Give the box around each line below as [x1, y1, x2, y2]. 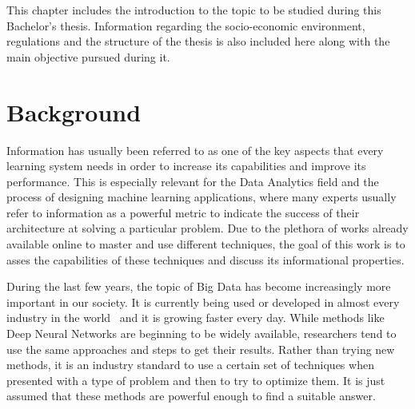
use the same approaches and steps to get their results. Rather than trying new [6, 340, 395, 357]
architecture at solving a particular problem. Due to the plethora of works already [6, 220, 409, 236]
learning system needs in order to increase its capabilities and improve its [6, 157, 366, 174]
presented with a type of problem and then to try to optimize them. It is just [6, 371, 385, 388]
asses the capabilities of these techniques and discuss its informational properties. [6, 251, 405, 268]
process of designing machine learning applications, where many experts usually [6, 189, 397, 205]
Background [6, 95, 142, 128]
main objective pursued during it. [6, 48, 170, 65]
